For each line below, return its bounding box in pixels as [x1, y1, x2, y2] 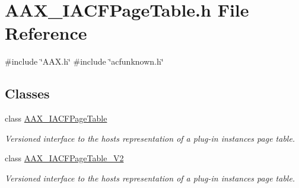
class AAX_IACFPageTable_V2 [5, 152, 124, 164]
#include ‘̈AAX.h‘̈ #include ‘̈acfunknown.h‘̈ [5, 55, 164, 68]
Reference [5, 21, 87, 45]
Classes [5, 84, 50, 103]
